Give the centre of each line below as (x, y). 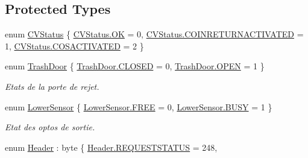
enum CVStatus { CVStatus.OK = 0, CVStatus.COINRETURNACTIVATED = (154, 34)
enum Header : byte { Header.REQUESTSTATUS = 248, (111, 147)
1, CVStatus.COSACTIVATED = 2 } (74, 46)
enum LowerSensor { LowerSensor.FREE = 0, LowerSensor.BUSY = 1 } (139, 106)
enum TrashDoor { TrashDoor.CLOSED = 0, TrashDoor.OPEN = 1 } (135, 66)
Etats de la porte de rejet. (52, 86)
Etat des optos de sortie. (50, 127)
